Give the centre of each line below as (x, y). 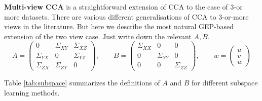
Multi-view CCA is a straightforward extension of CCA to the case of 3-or (123, 7)
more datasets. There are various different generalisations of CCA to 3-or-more (126, 16)
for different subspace (225, 82)
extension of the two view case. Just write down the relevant (98, 36)
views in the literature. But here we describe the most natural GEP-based (119, 26)
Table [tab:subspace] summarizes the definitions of (82, 82)
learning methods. (32, 92)
